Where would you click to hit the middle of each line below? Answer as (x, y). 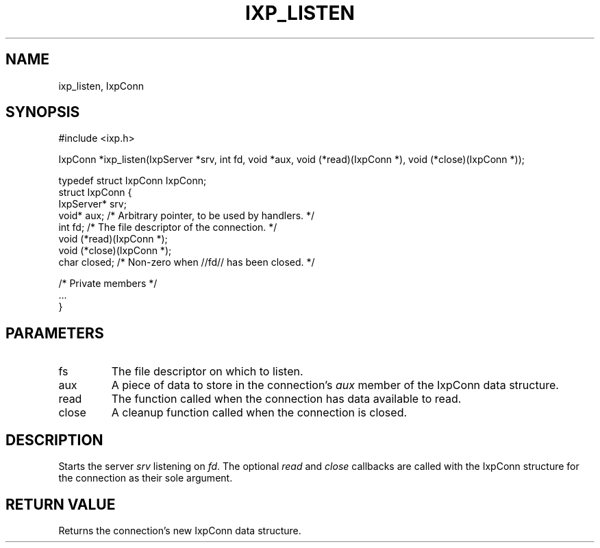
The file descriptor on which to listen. (207, 372)
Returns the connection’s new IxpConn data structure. (180, 530)
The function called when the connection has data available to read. (286, 399)
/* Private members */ (108, 284)
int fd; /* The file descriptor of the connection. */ (168, 227)
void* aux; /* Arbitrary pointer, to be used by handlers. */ (187, 216)
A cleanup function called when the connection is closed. (259, 413)
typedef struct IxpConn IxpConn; (133, 181)
